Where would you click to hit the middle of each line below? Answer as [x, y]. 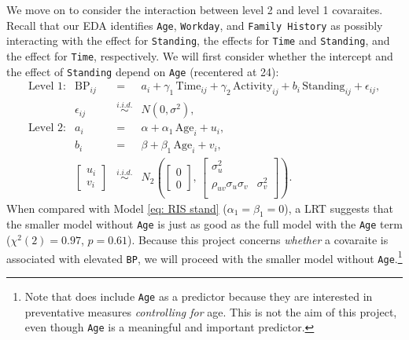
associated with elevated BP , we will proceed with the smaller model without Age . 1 [204, 257]
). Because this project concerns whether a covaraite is [258, 239]
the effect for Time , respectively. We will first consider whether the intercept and [200, 55]
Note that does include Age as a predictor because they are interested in [199, 296]
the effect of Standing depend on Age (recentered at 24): [143, 71]
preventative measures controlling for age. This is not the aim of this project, [211, 311]
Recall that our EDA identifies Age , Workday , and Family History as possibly [195, 25]
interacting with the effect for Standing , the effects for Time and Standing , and [198, 40]
